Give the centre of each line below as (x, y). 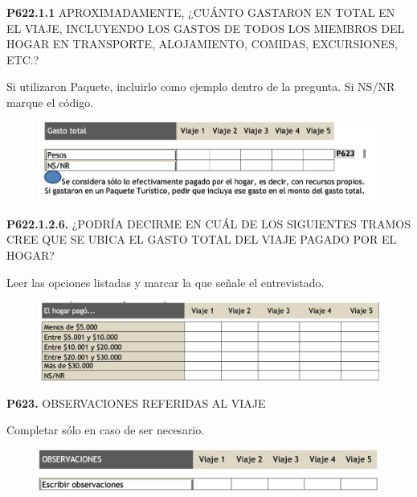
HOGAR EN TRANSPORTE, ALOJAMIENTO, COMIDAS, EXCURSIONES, (202, 44)
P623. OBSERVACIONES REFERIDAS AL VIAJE (136, 403)
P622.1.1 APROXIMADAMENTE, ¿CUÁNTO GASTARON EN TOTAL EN (201, 12)
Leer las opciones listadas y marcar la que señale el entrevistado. (166, 282)
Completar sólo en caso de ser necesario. (106, 430)
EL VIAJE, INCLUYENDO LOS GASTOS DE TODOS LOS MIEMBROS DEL (206, 28)
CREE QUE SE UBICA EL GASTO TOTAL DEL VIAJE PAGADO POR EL (202, 239)
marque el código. (50, 102)
